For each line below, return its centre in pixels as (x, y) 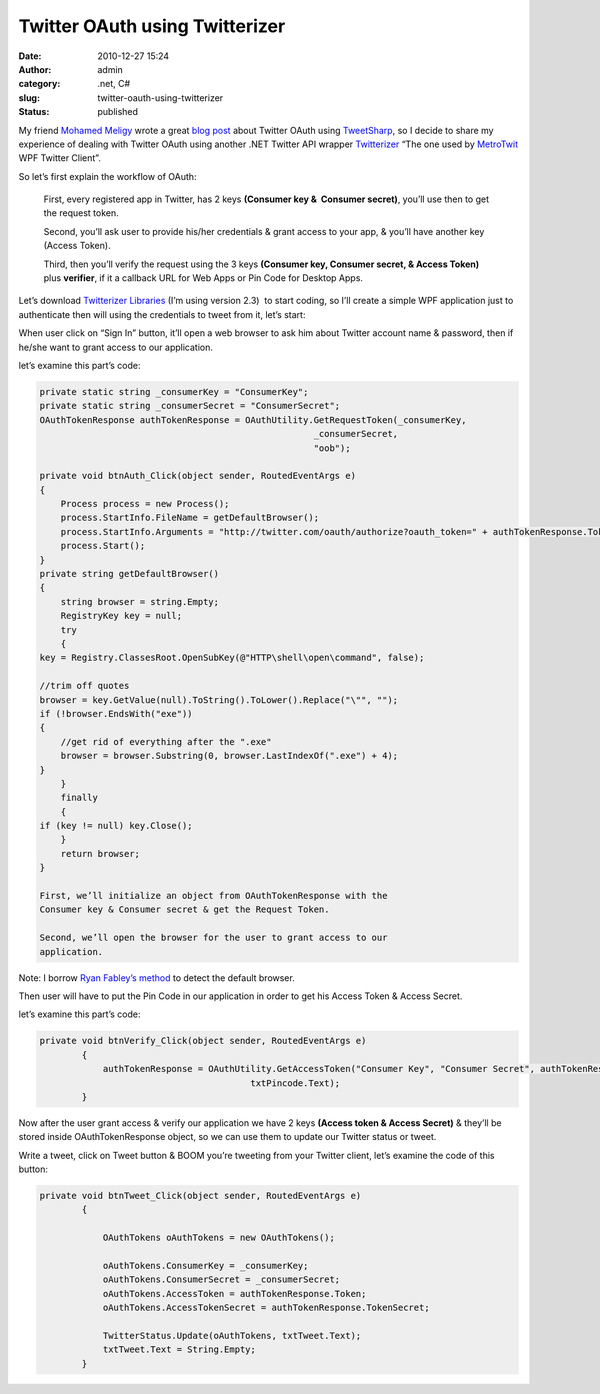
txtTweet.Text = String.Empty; (179, 1349)
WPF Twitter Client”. (60, 158)
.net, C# (114, 84)
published (118, 112)
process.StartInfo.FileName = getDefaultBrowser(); (190, 518)
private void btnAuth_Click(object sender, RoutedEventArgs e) (198, 476)
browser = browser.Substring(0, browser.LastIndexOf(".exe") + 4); (229, 756)
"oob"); (332, 448)
